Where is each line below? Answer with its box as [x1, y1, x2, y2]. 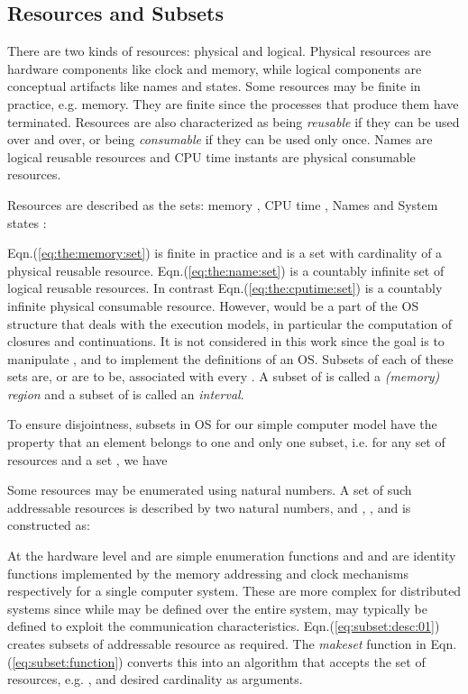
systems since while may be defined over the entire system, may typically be [7, 598, 427, 617]
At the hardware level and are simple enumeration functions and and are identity [7, 546, 456, 565]
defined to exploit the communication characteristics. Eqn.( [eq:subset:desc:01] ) [7, 616, 440, 635]
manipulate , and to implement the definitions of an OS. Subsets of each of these [7, 349, 454, 368]
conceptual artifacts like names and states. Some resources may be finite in [7, 77, 421, 96]
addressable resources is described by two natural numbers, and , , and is [7, 498, 411, 516]
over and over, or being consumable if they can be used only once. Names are [7, 130, 433, 149]
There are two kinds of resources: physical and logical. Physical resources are [7, 41, 431, 60]
